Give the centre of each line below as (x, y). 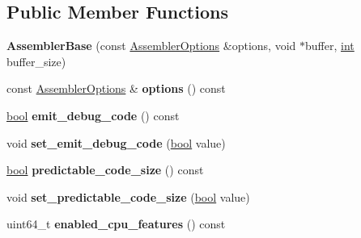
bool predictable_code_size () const (105, 170)
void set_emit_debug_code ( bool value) (116, 142)
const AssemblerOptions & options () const (116, 88)
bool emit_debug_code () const (93, 115)
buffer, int (330, 46)
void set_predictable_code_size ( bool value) (128, 196)
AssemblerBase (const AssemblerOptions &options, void (151, 46)
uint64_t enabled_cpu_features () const (116, 224)
